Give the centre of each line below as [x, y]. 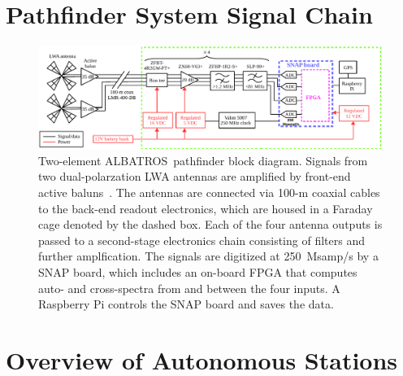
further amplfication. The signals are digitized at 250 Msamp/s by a [208, 256]
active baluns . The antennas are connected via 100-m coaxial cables [209, 192]
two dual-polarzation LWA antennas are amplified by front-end [195, 176]
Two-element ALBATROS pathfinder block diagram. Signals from [203, 160]
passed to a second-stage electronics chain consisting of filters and [201, 240]
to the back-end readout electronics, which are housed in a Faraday [206, 208]
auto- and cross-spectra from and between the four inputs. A [189, 288]
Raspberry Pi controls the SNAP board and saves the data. [186, 304]
